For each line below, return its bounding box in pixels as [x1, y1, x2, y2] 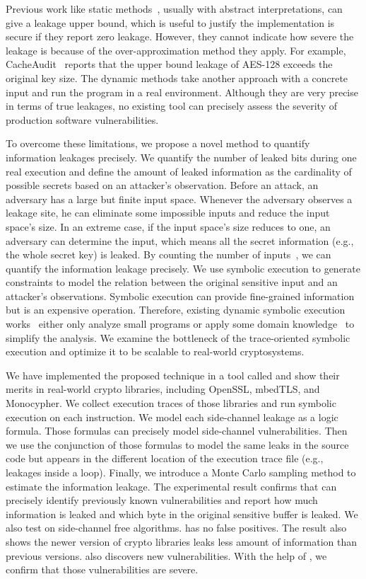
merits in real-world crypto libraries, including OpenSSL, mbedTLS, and [6, 382, 320, 396]
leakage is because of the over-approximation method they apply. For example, [6, 42, 346, 57]
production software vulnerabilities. [6, 112, 159, 127]
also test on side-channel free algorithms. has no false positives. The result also [6, 520, 347, 535]
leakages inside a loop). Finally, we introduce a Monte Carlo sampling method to [6, 465, 356, 479]
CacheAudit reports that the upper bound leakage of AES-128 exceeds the [6, 57, 333, 71]
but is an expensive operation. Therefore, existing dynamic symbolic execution [6, 302, 346, 317]
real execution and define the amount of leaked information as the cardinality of [6, 164, 352, 178]
